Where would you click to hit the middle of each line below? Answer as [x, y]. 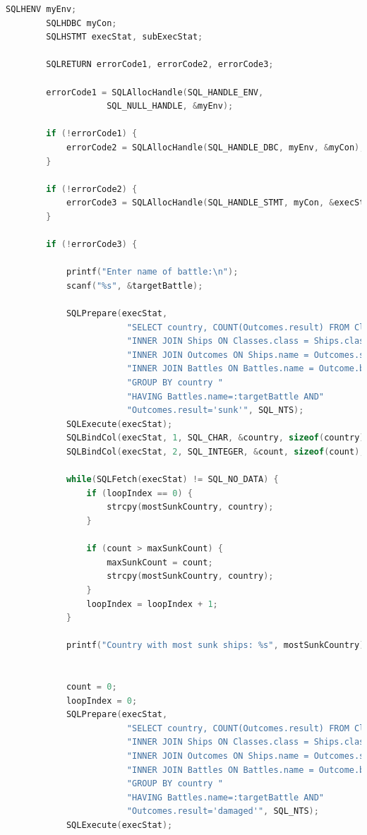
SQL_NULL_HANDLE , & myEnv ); [170, 106]
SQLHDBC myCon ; [82, 23]
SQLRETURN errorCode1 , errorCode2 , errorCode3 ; [160, 65]
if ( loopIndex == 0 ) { [139, 493]
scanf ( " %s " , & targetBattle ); [134, 286]
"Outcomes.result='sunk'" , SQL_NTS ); [215, 410]
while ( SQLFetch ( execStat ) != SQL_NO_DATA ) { [172, 480]
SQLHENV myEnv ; [41, 9]
